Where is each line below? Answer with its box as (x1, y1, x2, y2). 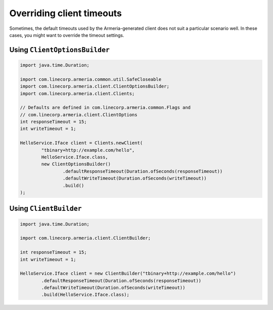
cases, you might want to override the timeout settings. (9, 32, 124, 38)
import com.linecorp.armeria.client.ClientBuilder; (20, 235, 151, 241)
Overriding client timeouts (9, 8, 122, 19)
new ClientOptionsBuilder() (41, 161, 111, 167)
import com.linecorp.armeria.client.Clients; (20, 91, 135, 96)
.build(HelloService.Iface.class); (41, 292, 130, 298)
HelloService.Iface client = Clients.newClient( (20, 140, 143, 146)
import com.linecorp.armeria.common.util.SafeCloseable (20, 76, 162, 82)
